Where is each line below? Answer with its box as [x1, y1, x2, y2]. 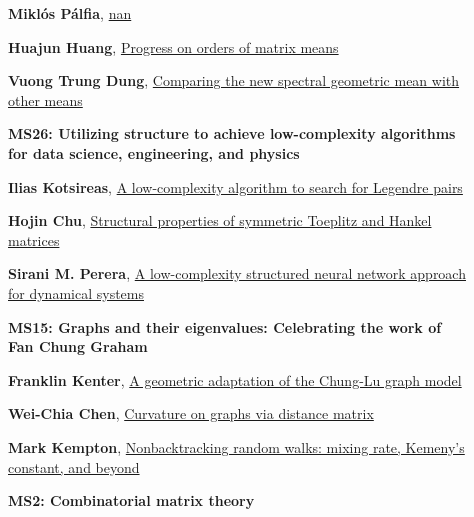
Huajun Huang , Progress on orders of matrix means [8, 36, 339, 57]
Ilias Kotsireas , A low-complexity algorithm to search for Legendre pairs [8, 176, 463, 197]
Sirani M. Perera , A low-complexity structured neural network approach [8, 263, 466, 284]
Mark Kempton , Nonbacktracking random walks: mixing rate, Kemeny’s [8, 436, 465, 457]
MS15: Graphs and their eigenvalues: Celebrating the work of [8, 316, 442, 337]
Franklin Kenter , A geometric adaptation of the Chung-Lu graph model [8, 369, 462, 390]
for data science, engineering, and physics [8, 142, 300, 163]
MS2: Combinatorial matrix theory [8, 490, 255, 511]
